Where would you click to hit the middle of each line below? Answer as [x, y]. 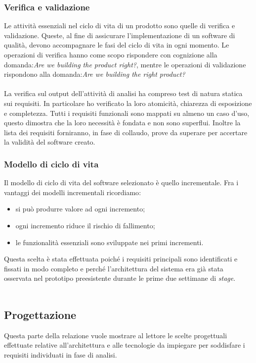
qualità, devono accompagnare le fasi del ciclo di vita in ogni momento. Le [117, 45]
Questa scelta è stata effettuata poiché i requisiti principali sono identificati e [121, 259]
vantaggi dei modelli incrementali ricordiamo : [73, 192]
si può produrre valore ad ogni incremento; [80, 209]
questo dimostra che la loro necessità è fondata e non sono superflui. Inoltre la [122, 123]
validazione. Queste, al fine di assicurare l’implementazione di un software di [120, 35]
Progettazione [40, 314]
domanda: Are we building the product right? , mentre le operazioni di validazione [125, 64]
